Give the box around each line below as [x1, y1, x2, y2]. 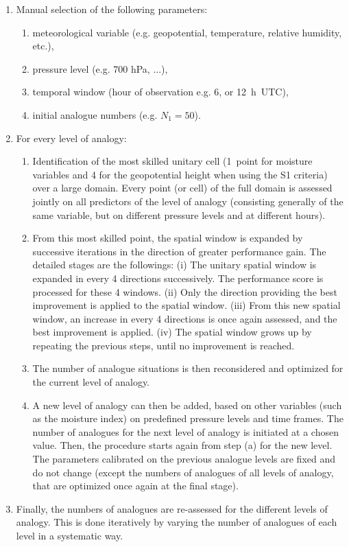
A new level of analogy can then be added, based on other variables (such [32, 397, 342, 412]
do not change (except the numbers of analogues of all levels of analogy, [32, 465, 334, 479]
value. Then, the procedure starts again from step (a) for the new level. [32, 438, 333, 452]
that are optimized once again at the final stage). [32, 478, 239, 493]
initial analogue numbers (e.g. [32, 107, 158, 121]
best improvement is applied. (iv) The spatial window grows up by [32, 325, 312, 339]
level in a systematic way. [16, 528, 123, 542]
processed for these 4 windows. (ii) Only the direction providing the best [32, 284, 337, 299]
